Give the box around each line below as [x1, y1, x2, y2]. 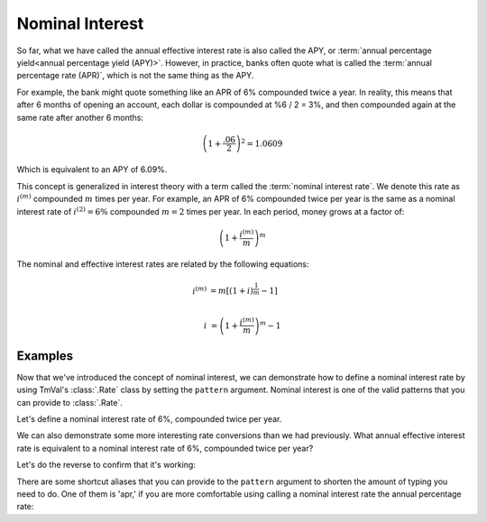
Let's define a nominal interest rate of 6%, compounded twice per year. [16, 414, 282, 425]
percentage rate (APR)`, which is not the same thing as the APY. [16, 70, 254, 81]
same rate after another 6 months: [16, 112, 144, 123]
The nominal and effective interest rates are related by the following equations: [16, 259, 309, 270]
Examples [16, 348, 74, 363]
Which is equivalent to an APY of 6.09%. [16, 164, 168, 175]
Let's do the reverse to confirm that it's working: [16, 460, 196, 471]
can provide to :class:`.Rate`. [16, 397, 124, 408]
